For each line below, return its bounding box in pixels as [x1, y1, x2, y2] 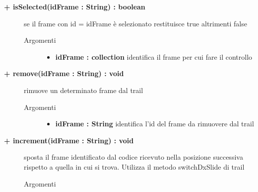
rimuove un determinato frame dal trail [24, 85, 143, 95]
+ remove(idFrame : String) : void [4, 68, 124, 79]
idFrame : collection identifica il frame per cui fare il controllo [55, 51, 253, 62]
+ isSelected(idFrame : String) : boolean [4, 1, 145, 11]
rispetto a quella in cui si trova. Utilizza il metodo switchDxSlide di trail [24, 161, 245, 172]
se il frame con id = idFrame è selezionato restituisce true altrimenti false [24, 18, 247, 28]
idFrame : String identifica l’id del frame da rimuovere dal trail [55, 118, 254, 129]
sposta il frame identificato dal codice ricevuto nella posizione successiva [24, 152, 243, 162]
